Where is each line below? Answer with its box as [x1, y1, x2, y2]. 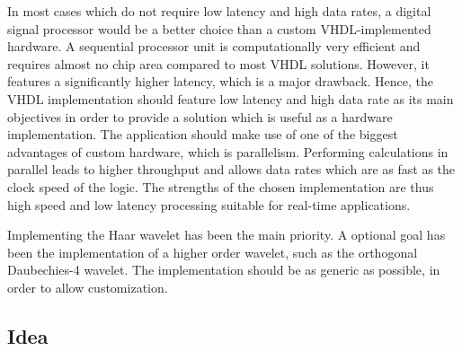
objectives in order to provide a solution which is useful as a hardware [7, 107, 393, 126]
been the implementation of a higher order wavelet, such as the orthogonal [7, 242, 418, 261]
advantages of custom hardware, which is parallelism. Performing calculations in [7, 142, 449, 161]
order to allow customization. [7, 277, 168, 296]
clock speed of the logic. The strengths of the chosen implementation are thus [7, 177, 434, 196]
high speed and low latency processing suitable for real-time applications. [7, 195, 411, 214]
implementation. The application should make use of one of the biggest [7, 125, 398, 144]
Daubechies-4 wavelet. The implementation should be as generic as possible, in [7, 260, 440, 279]
